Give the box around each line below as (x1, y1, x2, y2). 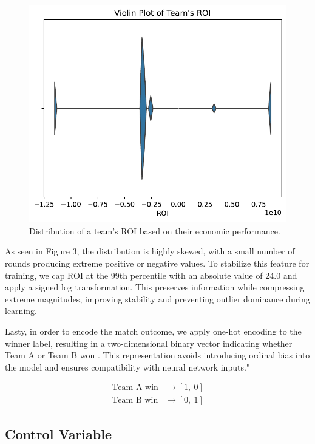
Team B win (112, 396, 158, 405)
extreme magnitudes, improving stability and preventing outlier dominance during (5, 292, 310, 305)
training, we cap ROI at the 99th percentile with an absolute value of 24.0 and (5, 268, 297, 281)
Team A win (112, 383, 158, 392)
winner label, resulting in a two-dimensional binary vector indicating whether (5, 336, 293, 349)
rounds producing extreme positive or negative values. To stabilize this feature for (5, 256, 310, 269)
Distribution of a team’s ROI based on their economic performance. (29, 224, 280, 237)
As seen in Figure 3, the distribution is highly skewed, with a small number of (5, 245, 295, 258)
